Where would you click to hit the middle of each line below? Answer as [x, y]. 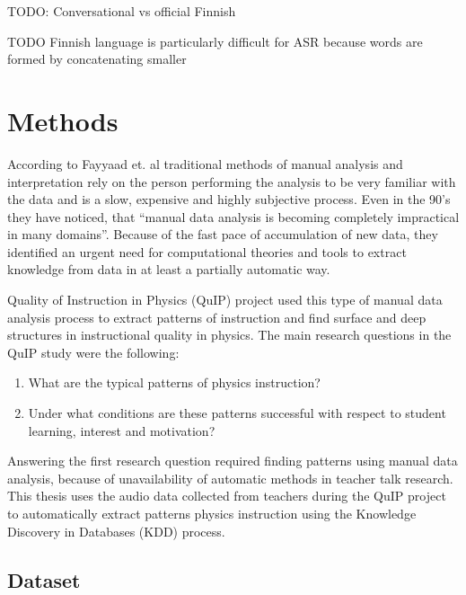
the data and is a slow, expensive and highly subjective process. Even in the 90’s [229, 199]
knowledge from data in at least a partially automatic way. [169, 269]
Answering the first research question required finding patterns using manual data [233, 461]
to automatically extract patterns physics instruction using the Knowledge [212, 513]
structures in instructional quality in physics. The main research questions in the [229, 335]
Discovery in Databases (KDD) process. [116, 531]
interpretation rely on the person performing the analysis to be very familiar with [232, 181]
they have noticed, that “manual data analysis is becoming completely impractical [233, 216]
